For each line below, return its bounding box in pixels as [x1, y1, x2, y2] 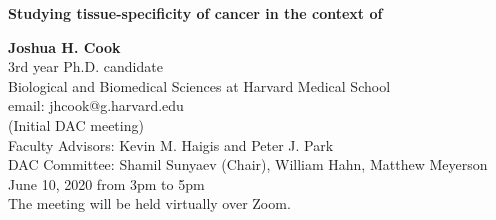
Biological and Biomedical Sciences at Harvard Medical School [8, 75, 391, 96]
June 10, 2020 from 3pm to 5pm [8, 173, 205, 194]
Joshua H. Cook [8, 36, 121, 57]
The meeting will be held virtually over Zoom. [8, 193, 291, 214]
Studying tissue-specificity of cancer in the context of [8, 3, 383, 23]
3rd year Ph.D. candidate [8, 56, 163, 77]
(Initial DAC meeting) [8, 114, 144, 135]
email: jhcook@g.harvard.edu [8, 95, 184, 116]
